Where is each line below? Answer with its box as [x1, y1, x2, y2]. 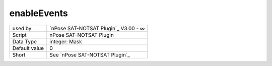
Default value [12, 44, 44, 51]
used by [12, 25, 32, 32]
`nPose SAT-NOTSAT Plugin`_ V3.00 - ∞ [49, 25, 145, 32]
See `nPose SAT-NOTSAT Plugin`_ [49, 51, 130, 58]
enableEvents [9, 8, 68, 19]
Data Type [12, 38, 37, 45]
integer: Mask [49, 38, 83, 45]
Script [12, 31, 27, 38]
